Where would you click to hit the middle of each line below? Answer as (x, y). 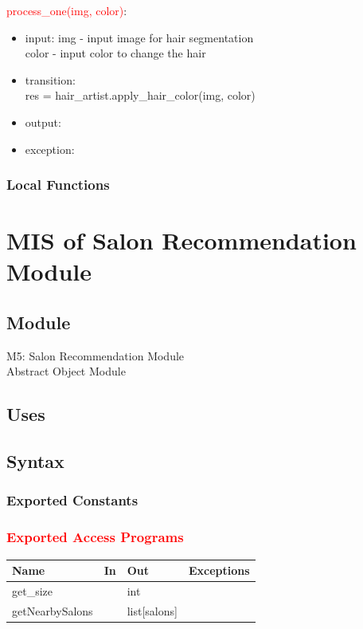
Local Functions (58, 185)
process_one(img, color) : (67, 10)
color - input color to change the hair (115, 53)
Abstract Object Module (66, 371)
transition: (50, 79)
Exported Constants (72, 500)
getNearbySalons (53, 610)
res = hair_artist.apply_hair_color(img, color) (140, 95)
